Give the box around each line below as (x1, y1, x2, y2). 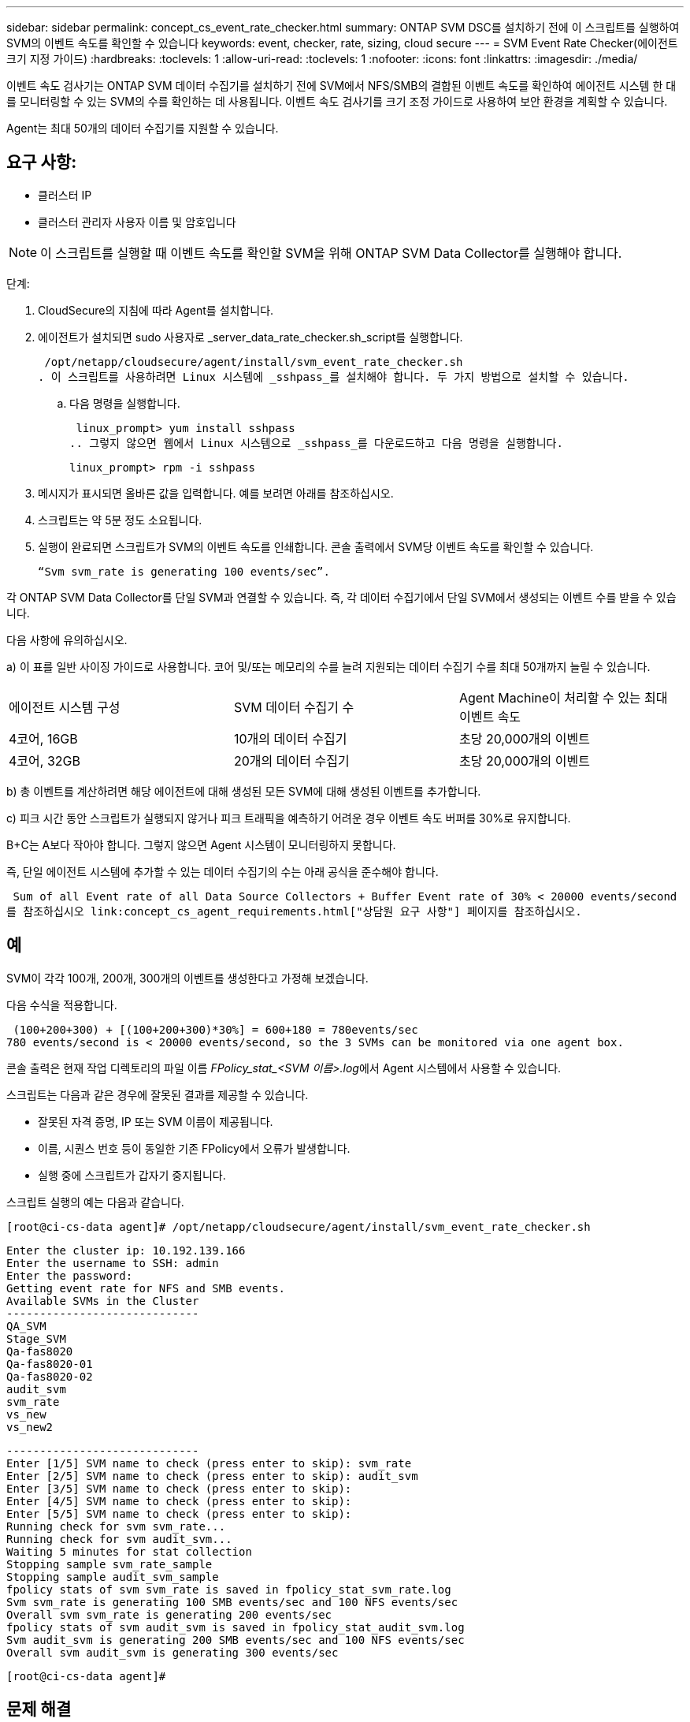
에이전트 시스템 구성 (9, 699, 121, 715)
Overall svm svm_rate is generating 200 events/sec (6, 1608, 332, 1621)
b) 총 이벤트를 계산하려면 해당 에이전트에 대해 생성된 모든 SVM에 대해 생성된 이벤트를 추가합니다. (6, 784, 481, 798)
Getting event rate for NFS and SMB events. (6, 1281, 286, 1295)
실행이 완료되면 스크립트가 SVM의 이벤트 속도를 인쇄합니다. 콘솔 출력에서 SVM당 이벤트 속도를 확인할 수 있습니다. (38, 539, 594, 553)
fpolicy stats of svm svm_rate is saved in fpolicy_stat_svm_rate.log (6, 1582, 451, 1596)
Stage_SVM (6, 1332, 66, 1345)
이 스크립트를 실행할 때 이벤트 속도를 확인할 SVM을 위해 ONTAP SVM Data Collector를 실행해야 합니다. (40, 244, 622, 261)
